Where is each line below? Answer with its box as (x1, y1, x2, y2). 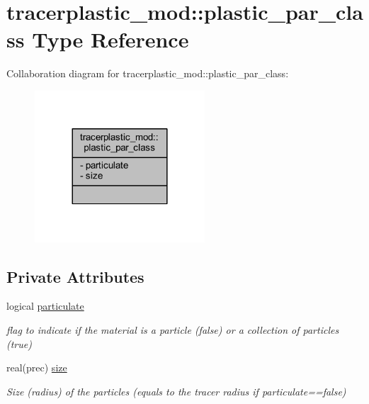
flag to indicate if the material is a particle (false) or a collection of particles (6, 322, 339, 337)
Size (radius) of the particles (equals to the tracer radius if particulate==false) (6, 383, 346, 398)
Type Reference (32, 25, 189, 54)
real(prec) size (6, 360, 67, 375)
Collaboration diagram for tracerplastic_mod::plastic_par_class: (6, 66, 289, 81)
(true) (6, 336, 32, 351)
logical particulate (6, 298, 84, 313)
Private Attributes (6, 265, 144, 287)
